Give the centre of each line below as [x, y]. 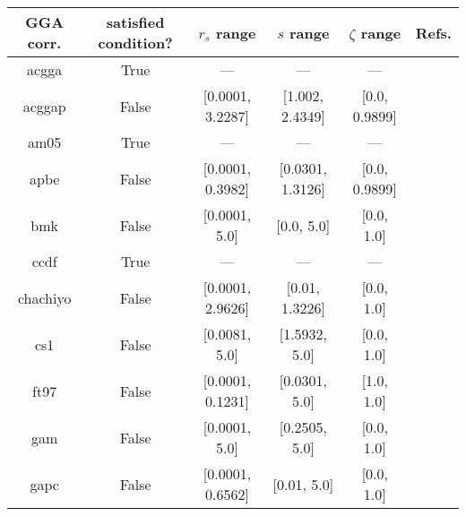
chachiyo [44, 297]
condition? [135, 43]
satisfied [135, 22]
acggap [44, 106]
